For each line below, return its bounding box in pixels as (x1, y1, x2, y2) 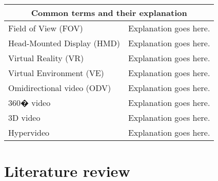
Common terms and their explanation (31, 7, 187, 19)
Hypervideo (8, 126, 50, 138)
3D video (8, 112, 41, 123)
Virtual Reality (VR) (8, 52, 84, 64)
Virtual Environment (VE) (8, 67, 104, 79)
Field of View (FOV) (8, 22, 83, 34)
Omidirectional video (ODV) (8, 82, 111, 94)
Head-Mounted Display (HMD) (8, 37, 120, 49)
